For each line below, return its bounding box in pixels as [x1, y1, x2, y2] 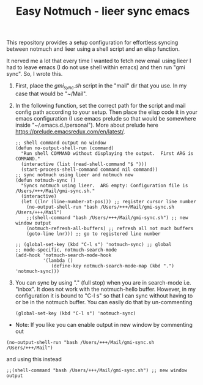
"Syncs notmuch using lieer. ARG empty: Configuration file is [21, 182, 188, 189]
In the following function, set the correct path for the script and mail [15, 102, 186, 109]
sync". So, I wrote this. [6, 70, 63, 78]
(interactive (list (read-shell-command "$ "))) [21, 161, 147, 167]
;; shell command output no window [15, 140, 106, 146]
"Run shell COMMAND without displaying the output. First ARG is [21, 150, 194, 157]
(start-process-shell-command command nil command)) [21, 166, 158, 173]
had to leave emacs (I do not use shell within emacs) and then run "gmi [6, 64, 185, 71]
